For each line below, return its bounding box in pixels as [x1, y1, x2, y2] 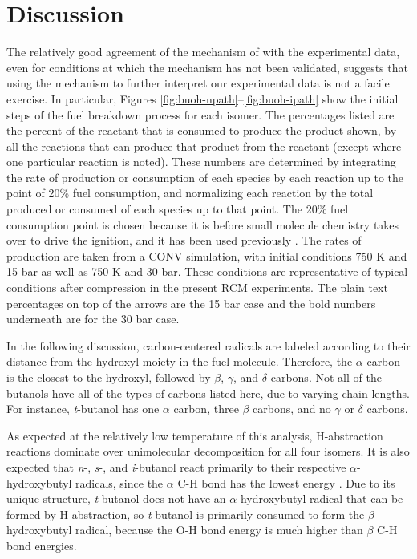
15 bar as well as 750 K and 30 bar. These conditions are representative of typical [6, 263, 408, 280]
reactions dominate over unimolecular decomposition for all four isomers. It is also [6, 443, 410, 460]
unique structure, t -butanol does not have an [6, 490, 226, 507]
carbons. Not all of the [270, 369, 382, 385]
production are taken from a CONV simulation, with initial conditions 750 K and [6, 247, 407, 264]
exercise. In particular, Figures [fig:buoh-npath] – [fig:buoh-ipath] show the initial [6, 90, 399, 107]
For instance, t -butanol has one [6, 400, 160, 417]
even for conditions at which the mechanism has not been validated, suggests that [6, 59, 408, 75]
